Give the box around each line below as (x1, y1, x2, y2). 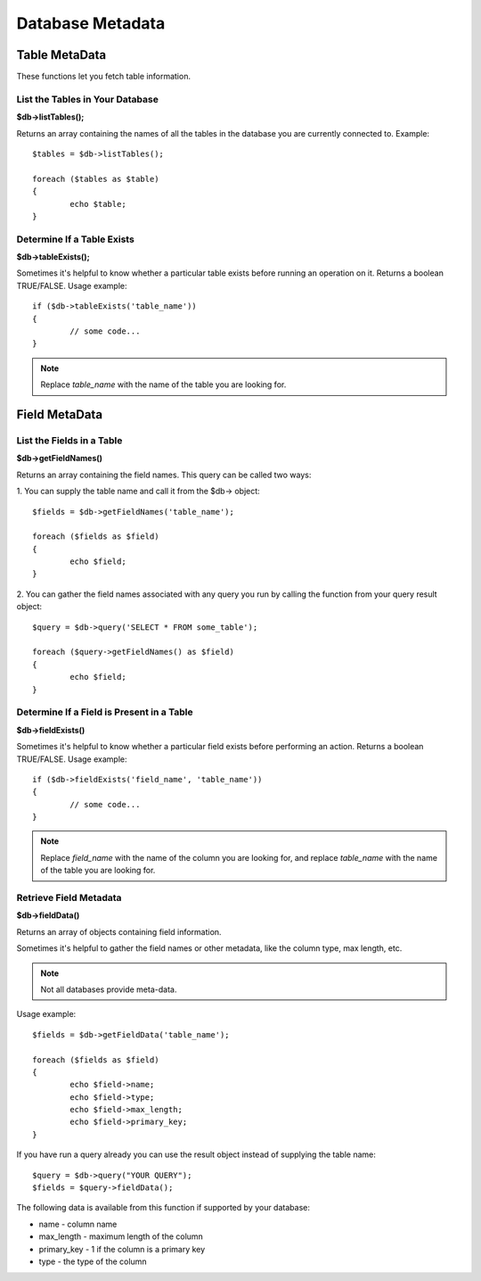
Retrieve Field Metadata (16, 892, 122, 905)
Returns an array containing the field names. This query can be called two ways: (16, 469, 312, 480)
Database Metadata (16, 13, 166, 33)
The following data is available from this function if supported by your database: (16, 1202, 311, 1213)
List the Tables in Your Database (16, 93, 159, 105)
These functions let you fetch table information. (16, 71, 192, 82)
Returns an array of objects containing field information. (16, 926, 222, 937)
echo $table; (69, 199, 126, 209)
